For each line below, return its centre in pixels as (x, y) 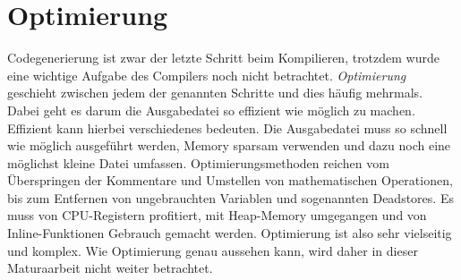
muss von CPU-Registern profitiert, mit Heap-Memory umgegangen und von (217, 215)
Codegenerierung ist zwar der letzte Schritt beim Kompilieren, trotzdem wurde (223, 58)
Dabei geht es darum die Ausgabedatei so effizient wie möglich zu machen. (211, 110)
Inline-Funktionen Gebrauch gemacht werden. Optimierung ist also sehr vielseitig (230, 233)
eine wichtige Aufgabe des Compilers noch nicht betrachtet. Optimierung (207, 75)
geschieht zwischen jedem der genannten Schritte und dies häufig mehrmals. (215, 93)
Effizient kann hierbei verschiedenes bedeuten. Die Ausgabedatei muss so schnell (227, 127)
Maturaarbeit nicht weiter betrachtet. (110, 268)
